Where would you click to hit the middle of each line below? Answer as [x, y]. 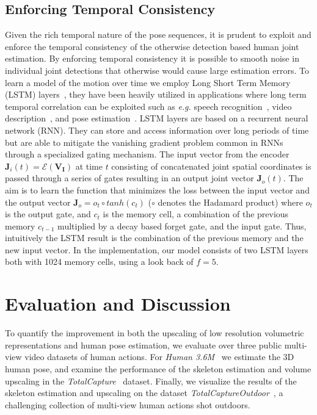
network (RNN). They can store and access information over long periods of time [157, 130]
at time [89, 166]
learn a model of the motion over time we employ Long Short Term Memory [148, 82]
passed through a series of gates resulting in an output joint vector [129, 178]
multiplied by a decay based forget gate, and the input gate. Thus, [182, 226]
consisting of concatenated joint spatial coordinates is [211, 166]
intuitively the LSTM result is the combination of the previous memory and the [154, 238]
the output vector [38, 202]
